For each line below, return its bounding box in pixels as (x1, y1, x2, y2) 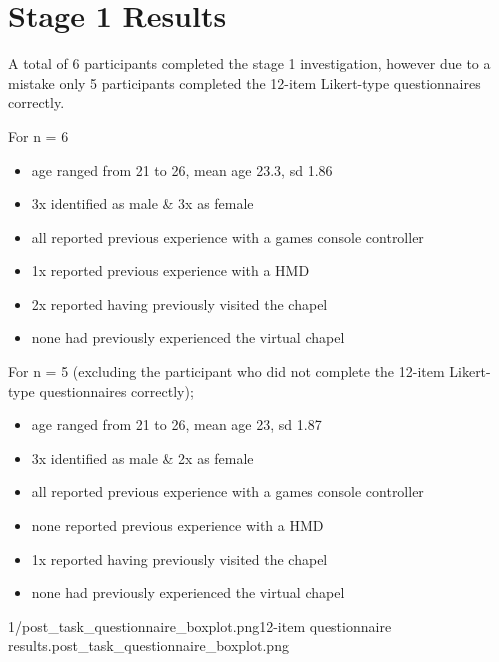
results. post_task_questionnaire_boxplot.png (8, 635, 289, 656)
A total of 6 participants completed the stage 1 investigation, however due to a (8, 53, 491, 74)
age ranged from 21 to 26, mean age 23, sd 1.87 (31, 414, 322, 435)
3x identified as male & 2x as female (31, 447, 254, 468)
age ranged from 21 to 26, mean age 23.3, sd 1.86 (31, 159, 333, 180)
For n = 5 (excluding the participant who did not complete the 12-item (8, 361, 445, 382)
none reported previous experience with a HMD (31, 515, 324, 536)
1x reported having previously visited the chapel (31, 548, 328, 569)
